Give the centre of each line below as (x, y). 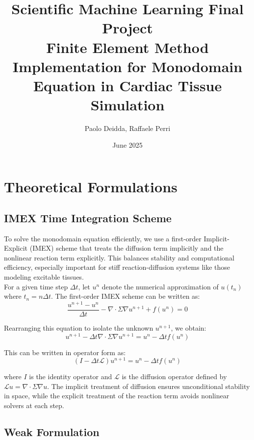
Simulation (127, 105)
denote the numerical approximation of (160, 286)
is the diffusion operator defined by (174, 376)
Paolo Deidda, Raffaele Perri (127, 128)
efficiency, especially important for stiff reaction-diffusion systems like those (117, 267)
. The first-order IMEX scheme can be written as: (126, 296)
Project (127, 28)
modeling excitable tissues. (44, 277)
